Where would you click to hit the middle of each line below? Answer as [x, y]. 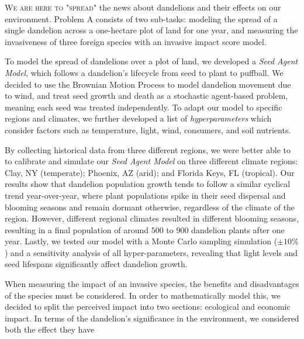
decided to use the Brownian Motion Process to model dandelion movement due [148, 84]
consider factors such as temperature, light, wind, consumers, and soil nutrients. [148, 129]
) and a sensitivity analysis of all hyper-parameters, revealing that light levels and [151, 252]
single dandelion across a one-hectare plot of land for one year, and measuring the [151, 30]
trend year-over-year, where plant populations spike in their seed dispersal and [145, 195]
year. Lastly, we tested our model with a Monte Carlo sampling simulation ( [141, 241]
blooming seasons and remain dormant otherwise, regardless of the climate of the [150, 207]
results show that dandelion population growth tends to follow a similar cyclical [148, 184]
